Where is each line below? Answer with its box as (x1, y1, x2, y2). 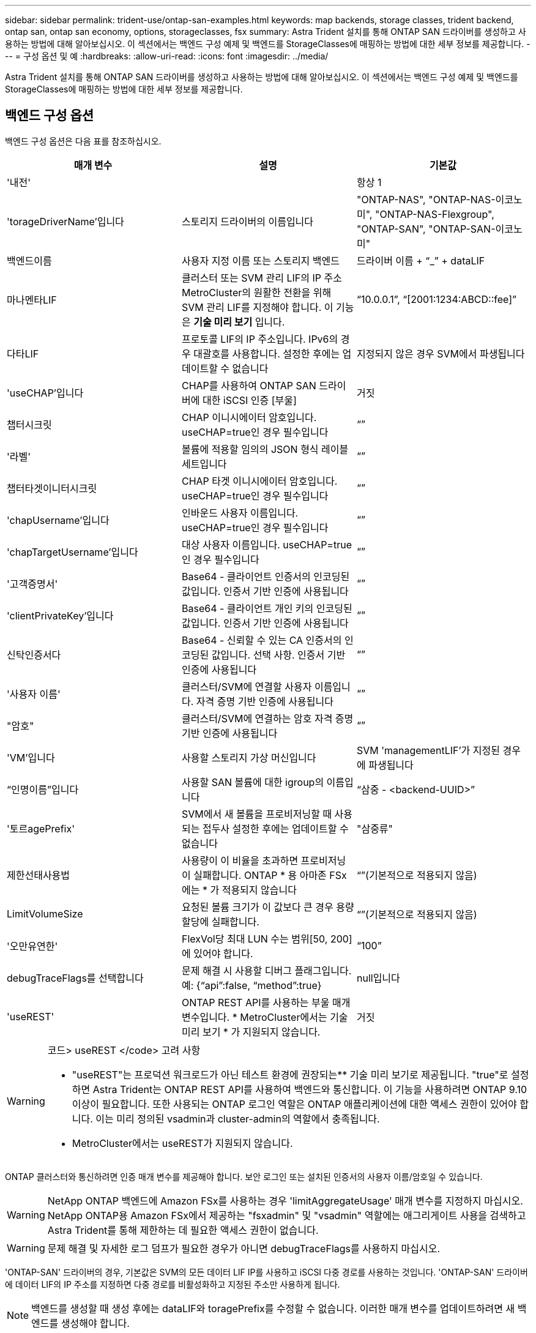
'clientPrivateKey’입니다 (7, 609, 114, 622)
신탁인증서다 (7, 648, 61, 661)
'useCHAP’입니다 (7, 386, 84, 399)
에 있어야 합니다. (181, 947, 253, 960)
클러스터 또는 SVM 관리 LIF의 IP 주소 (181, 271, 342, 284)
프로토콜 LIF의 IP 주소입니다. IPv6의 (181, 332, 338, 345)
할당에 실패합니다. (181, 915, 259, 928)
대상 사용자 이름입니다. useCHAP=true (181, 538, 352, 551)
